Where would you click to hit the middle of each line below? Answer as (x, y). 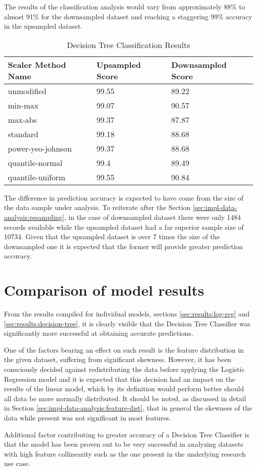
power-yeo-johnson (40, 148)
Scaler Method (37, 64)
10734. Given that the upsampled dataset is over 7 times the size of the (112, 236)
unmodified (27, 91)
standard (23, 134)
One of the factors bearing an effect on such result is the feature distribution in (124, 349)
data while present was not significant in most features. (88, 418)
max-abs (22, 119)
